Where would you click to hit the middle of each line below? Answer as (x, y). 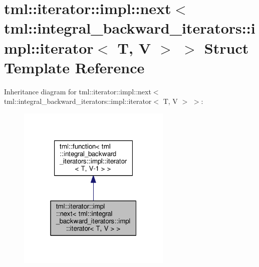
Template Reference (74, 67)
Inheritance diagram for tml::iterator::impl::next (78, 91)
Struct (226, 47)
